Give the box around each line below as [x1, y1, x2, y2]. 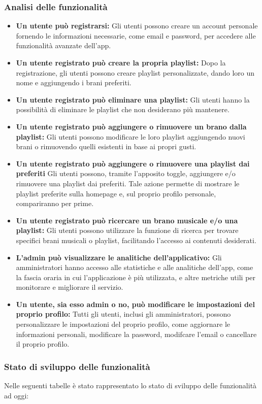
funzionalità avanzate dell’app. [16, 40, 111, 51]
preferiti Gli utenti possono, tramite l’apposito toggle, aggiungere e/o [16, 168, 236, 179]
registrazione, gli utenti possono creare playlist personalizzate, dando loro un [16, 67, 255, 78]
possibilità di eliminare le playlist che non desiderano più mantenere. [16, 104, 230, 115]
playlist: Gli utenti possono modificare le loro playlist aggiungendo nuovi [16, 131, 245, 142]
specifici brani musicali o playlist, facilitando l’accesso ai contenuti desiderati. [16, 234, 256, 245]
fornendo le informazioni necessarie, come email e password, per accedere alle [16, 30, 256, 41]
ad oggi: [4, 390, 29, 400]
